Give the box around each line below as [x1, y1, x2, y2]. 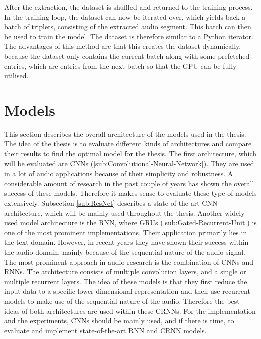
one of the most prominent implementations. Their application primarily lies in [4, 227, 247, 237]
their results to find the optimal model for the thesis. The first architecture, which [4, 148, 257, 159]
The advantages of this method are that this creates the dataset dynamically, [4, 41, 241, 51]
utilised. [4, 70, 29, 81]
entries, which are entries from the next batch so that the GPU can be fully [4, 60, 237, 71]
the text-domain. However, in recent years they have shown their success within [4, 237, 249, 247]
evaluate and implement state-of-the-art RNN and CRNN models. [4, 325, 207, 335]
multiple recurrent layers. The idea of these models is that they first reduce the [4, 276, 247, 286]
